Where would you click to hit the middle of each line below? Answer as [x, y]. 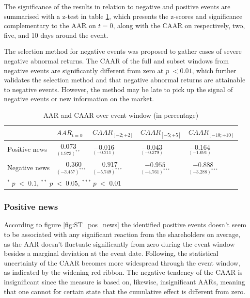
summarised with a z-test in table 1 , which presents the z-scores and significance [123, 16]
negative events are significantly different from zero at [84, 70]
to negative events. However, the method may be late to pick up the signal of [118, 89]
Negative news [29, 167]
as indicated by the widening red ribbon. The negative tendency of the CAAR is [123, 272]
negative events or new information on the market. [79, 99]
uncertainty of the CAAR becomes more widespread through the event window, [122, 262]
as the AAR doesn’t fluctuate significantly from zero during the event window [119, 243]
